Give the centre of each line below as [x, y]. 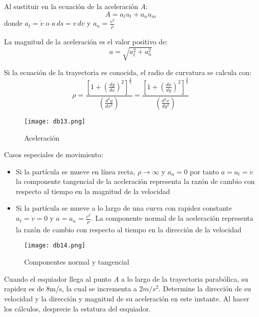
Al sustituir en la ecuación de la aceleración [71, 6]
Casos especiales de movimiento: [54, 154]
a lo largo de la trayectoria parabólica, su [185, 278]
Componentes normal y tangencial [77, 262]
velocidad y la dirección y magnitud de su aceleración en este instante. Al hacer [127, 298]
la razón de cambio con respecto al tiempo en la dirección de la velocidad [128, 229]
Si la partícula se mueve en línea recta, [75, 171]
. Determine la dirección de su [205, 289]
